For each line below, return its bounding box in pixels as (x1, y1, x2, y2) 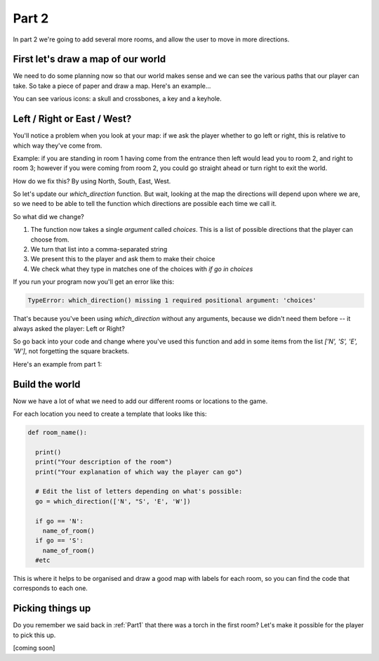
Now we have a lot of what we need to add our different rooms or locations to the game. (13, 397, 268, 405)
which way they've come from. (13, 141, 102, 150)
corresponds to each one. (13, 584, 88, 593)
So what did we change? (13, 212, 84, 221)
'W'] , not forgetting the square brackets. (13, 347, 130, 355)
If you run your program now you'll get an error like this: (13, 277, 175, 286)
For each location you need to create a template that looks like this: (13, 410, 207, 418)
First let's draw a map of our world (13, 53, 166, 65)
